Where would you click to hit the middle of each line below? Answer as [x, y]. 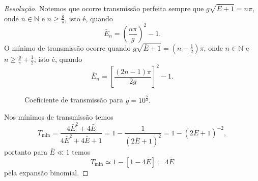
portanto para [26, 151]
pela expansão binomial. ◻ [46, 172]
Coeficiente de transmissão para [74, 100]
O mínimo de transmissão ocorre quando [67, 47]
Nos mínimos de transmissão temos [59, 117]
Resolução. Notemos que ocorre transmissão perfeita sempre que [104, 8]
